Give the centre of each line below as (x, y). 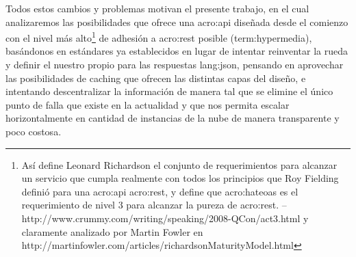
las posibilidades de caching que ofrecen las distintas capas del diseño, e (156, 78)
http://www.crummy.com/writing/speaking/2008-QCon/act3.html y (165, 218)
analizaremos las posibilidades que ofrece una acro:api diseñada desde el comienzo (177, 22)
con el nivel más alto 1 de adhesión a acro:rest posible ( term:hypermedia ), (159, 37)
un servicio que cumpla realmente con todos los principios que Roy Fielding (180, 178)
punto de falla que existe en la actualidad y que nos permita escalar (148, 104)
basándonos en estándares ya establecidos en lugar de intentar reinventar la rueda (177, 51)
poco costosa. (34, 131)
